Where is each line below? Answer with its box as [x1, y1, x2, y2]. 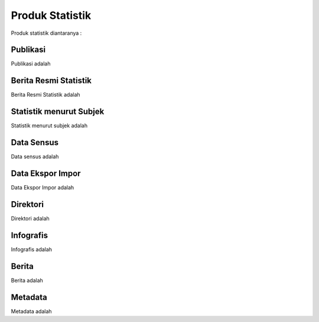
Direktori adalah [11, 215, 50, 222]
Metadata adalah [11, 307, 53, 315]
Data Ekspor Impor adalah [11, 184, 74, 191]
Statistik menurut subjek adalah [11, 122, 88, 129]
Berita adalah [11, 277, 44, 284]
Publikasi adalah [11, 60, 51, 67]
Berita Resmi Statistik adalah [11, 91, 80, 98]
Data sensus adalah [11, 153, 59, 160]
